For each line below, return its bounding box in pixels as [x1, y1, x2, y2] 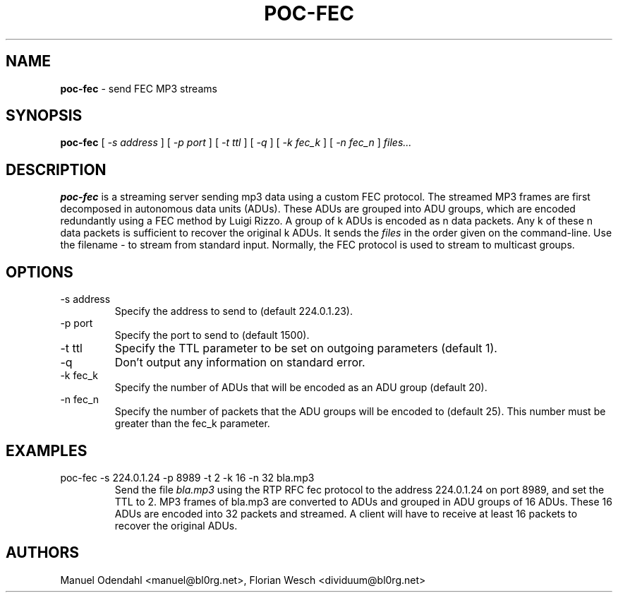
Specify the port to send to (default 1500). [114, 329, 310, 342]
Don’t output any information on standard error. [114, 355, 365, 370]
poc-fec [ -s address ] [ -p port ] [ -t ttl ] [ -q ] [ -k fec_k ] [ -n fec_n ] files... [60, 136, 412, 149]
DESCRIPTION [6, 160, 107, 179]
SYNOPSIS [6, 107, 83, 125]
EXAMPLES [6, 441, 87, 460]
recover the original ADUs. [114, 519, 238, 532]
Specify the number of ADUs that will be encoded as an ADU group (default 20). [114, 381, 487, 394]
